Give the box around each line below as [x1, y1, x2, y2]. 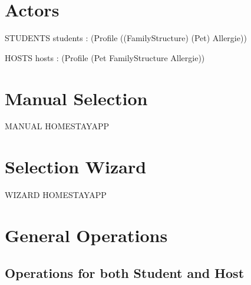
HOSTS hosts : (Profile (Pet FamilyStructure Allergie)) [5, 51, 205, 63]
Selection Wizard [5, 155, 147, 179]
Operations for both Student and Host [5, 263, 245, 281]
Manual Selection [5, 86, 148, 110]
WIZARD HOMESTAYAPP [5, 189, 107, 201]
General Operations [5, 223, 168, 247]
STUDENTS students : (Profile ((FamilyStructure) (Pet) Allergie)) [5, 32, 247, 44]
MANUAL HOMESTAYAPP [5, 120, 109, 132]
